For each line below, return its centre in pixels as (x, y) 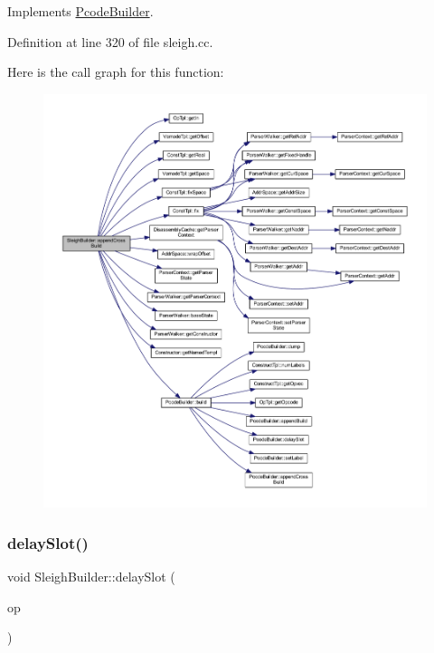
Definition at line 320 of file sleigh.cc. (110, 41)
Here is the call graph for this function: (116, 72)
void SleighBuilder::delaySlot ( (91, 577)
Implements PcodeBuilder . (80, 11)
